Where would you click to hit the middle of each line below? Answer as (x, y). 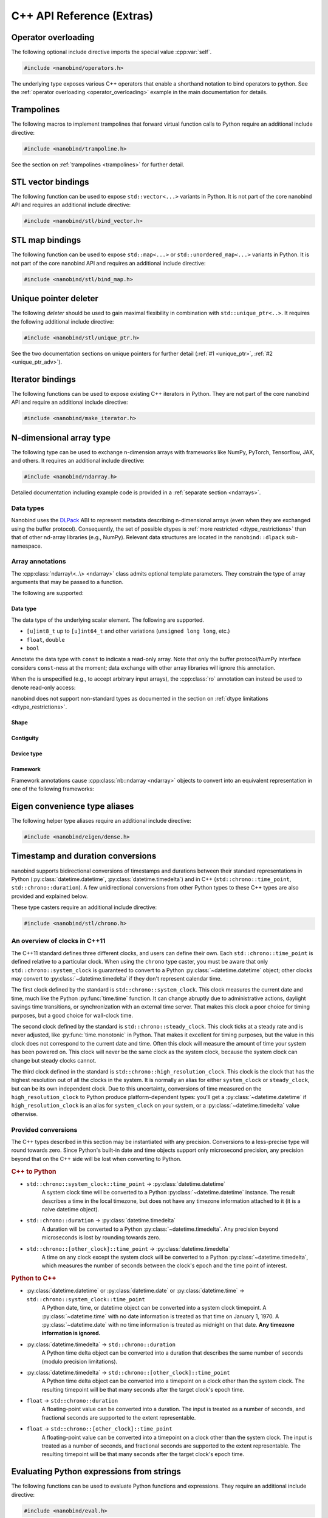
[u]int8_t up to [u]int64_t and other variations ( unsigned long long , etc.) (128, 631)
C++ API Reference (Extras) (82, 16)
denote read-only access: (43, 687)
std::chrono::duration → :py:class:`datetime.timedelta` (101, 1220)
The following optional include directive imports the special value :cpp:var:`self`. (111, 52)
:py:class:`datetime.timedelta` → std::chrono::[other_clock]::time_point (128, 1372)
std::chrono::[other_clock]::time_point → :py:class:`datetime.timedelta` (128, 1248)
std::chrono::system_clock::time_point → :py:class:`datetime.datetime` (126, 1183)
